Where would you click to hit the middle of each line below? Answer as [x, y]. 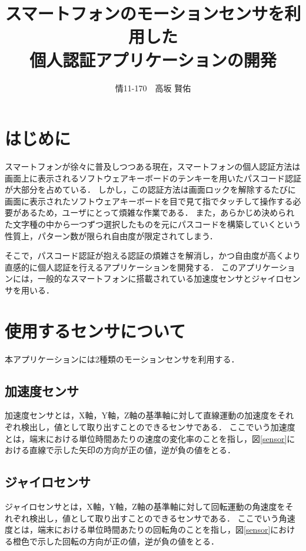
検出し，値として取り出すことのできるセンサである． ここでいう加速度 [158, 427]
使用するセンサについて [95, 330]
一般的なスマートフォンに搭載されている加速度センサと [144, 278]
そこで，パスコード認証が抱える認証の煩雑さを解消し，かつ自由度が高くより [153, 255]
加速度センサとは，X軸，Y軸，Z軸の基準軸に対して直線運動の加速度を [141, 415]
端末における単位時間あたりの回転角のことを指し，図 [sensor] [154, 529]
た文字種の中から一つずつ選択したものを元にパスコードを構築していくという [153, 224]
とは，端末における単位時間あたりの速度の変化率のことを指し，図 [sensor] [146, 438]
